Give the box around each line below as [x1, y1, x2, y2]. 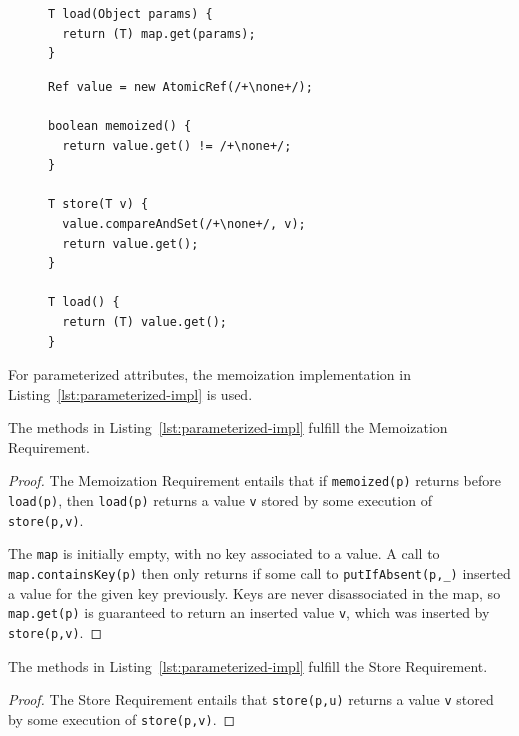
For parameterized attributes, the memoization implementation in [8, 364, 411, 385]
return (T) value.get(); [62, 314, 227, 329]
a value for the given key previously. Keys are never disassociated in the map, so [8, 582, 501, 603]
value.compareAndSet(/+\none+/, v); [62, 216, 306, 231]
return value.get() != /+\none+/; [62, 138, 292, 153]
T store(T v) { [48, 197, 149, 212]
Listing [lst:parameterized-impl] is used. [8, 383, 253, 404]
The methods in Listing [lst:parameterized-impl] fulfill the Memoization [8, 417, 448, 438]
